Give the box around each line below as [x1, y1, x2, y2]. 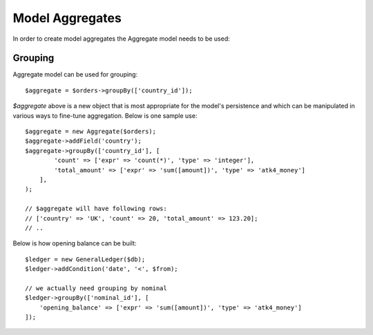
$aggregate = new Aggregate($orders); [25, 128, 157, 136]
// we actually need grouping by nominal [25, 284, 167, 292]
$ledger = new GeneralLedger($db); [25, 255, 146, 263]
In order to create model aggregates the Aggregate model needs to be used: [12, 34, 231, 43]
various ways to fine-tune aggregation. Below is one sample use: [12, 111, 198, 120]
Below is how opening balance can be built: [12, 239, 137, 247]
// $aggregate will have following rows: [25, 205, 167, 213]
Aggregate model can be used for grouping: [12, 70, 138, 79]
